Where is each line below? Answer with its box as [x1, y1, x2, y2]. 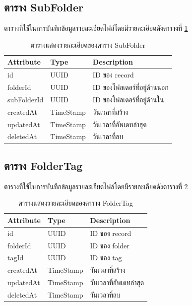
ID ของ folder [90, 240, 129, 250]
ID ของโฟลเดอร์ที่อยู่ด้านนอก [92, 82, 169, 92]
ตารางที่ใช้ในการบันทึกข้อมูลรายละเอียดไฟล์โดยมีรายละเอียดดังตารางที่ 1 [4, 23, 188, 33]
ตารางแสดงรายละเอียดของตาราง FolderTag [18, 198, 133, 208]
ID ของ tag [90, 252, 122, 263]
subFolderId [7, 94, 44, 104]
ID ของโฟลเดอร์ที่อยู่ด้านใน [92, 94, 164, 104]
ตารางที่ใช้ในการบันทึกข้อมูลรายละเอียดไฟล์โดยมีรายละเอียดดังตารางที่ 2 [4, 181, 188, 191]
